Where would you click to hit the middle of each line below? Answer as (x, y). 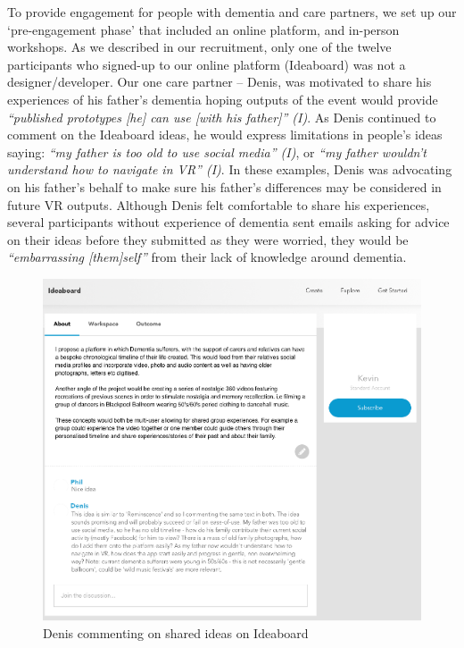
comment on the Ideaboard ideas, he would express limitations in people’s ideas (225, 135)
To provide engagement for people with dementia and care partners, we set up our (232, 12)
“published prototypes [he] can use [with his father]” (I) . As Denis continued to (222, 117)
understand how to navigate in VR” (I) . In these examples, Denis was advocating (230, 169)
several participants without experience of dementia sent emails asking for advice (228, 222)
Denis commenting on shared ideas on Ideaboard (176, 633)
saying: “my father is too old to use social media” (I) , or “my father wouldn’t (217, 151)
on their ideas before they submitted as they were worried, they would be (208, 239)
